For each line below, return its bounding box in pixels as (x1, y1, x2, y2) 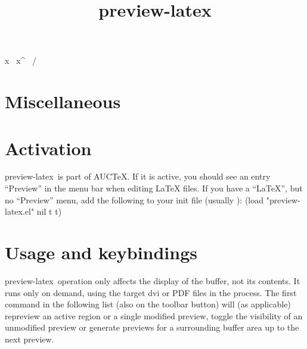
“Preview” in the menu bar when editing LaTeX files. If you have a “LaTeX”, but (5, 182, 303, 194)
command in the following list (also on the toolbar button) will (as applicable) (5, 298, 291, 310)
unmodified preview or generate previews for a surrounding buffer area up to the (5, 321, 299, 334)
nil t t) (36, 205, 62, 218)
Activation (5, 136, 92, 160)
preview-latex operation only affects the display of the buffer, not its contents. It (5, 274, 300, 287)
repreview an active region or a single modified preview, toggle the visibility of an (5, 309, 303, 322)
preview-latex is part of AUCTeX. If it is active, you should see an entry (5, 170, 271, 183)
